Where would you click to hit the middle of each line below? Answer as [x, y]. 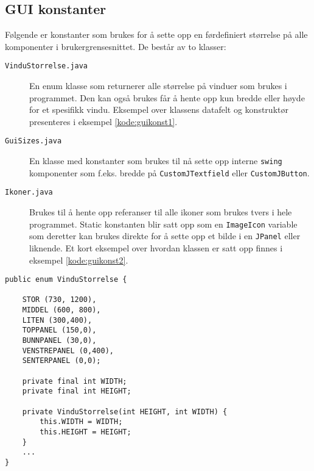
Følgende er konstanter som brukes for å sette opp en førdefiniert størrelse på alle [156, 34]
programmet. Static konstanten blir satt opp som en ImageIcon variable [163, 224]
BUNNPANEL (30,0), [59, 341]
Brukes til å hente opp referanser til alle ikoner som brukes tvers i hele [161, 212]
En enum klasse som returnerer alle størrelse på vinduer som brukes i [158, 86]
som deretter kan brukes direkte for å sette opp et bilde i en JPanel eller [165, 236]
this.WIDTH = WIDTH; [81, 422]
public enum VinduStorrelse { [66, 280]
